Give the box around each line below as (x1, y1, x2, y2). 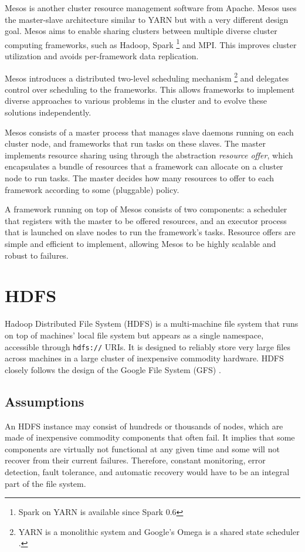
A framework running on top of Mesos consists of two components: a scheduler (5, 203, 287, 215)
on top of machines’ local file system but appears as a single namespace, (5, 329, 264, 341)
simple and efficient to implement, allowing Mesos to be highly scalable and (5, 238, 276, 249)
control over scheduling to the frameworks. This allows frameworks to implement (5, 83, 295, 95)
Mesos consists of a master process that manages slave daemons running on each (5, 126, 294, 138)
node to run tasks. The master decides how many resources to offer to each (5, 172, 274, 184)
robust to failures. (5, 249, 69, 261)
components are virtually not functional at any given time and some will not (5, 442, 280, 455)
